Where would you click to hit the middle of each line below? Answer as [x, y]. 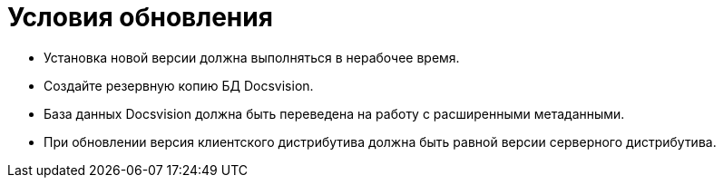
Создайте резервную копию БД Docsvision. [179, 85]
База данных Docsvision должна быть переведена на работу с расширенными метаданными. [334, 113]
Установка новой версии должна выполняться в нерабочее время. [252, 57]
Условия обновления [140, 17]
